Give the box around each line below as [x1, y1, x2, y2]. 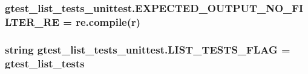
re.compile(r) [76, 14, 141, 29]
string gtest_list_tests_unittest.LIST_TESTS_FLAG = [5, 42, 290, 57]
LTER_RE [5, 14, 60, 29]
